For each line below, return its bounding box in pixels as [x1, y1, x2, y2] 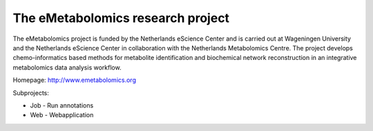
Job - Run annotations [30, 101, 94, 110]
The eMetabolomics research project [12, 10, 230, 26]
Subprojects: [12, 88, 50, 97]
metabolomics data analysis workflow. [12, 63, 122, 72]
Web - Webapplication [30, 111, 94, 119]
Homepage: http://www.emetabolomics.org [12, 76, 136, 84]
